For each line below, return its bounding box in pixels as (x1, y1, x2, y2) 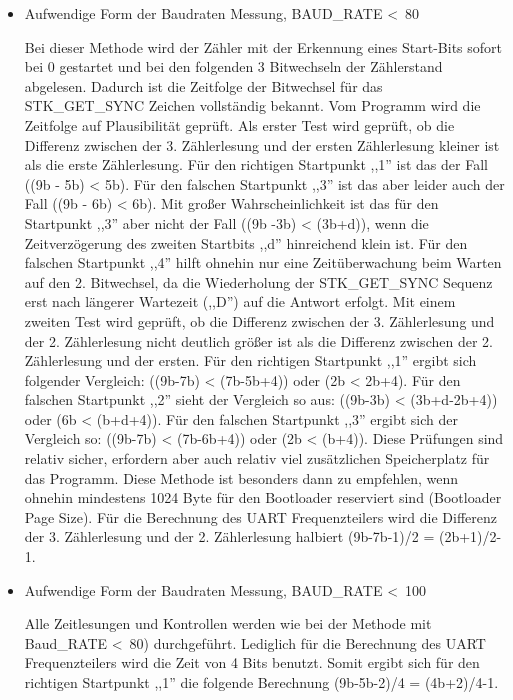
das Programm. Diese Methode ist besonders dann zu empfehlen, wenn (24, 467, 459, 488)
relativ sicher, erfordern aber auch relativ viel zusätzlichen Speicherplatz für (24, 448, 490, 469)
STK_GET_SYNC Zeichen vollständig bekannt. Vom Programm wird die (24, 95, 481, 116)
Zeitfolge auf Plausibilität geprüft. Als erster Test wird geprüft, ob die (24, 114, 455, 135)
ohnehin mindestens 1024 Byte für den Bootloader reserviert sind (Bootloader (24, 487, 502, 508)
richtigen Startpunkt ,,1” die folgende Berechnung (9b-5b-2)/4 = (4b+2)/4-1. (24, 672, 499, 692)
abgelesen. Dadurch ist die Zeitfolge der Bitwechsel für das (24, 75, 383, 96)
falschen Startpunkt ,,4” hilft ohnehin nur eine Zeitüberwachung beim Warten (24, 252, 502, 273)
